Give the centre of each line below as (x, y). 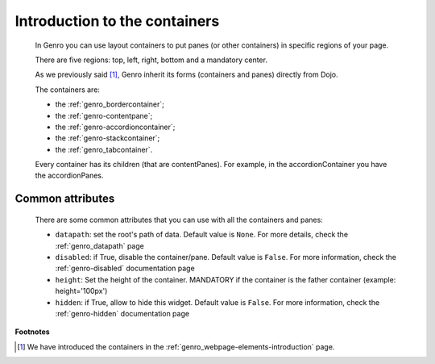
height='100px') (81, 291)
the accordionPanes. (69, 176)
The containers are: (68, 90)
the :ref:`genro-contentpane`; (104, 115)
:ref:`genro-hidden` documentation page (122, 313)
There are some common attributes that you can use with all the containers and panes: (179, 220)
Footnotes (32, 332)
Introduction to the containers (117, 21)
